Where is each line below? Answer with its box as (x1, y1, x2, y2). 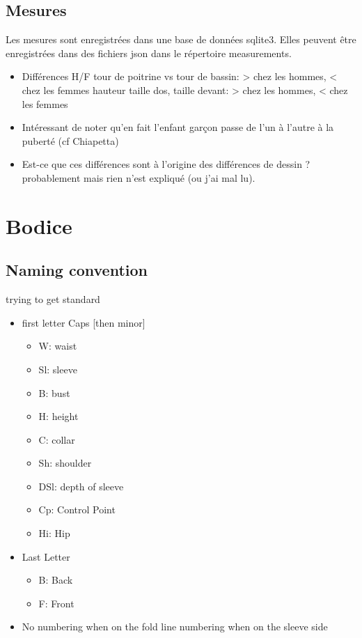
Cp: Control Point (38, 502, 116, 517)
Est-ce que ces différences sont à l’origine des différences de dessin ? (22, 157, 310, 171)
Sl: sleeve (38, 361, 77, 376)
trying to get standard (6, 292, 100, 306)
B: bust (38, 385, 70, 400)
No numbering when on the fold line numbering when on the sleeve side (22, 619, 328, 634)
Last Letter (22, 549, 70, 563)
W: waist (38, 339, 77, 353)
